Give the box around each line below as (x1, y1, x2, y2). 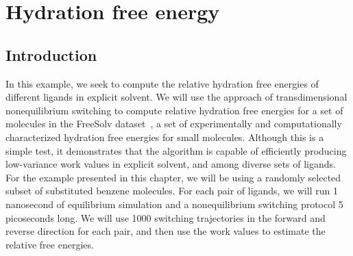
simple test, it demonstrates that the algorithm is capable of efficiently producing (5, 143, 347, 157)
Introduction (5, 44, 97, 65)
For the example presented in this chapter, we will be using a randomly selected (5, 170, 341, 184)
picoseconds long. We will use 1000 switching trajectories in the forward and (5, 210, 326, 225)
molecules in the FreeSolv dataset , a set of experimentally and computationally (5, 116, 342, 131)
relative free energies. (5, 237, 94, 251)
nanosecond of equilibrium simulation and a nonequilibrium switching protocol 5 (5, 196, 343, 211)
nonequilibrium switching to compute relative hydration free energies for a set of (5, 103, 343, 117)
